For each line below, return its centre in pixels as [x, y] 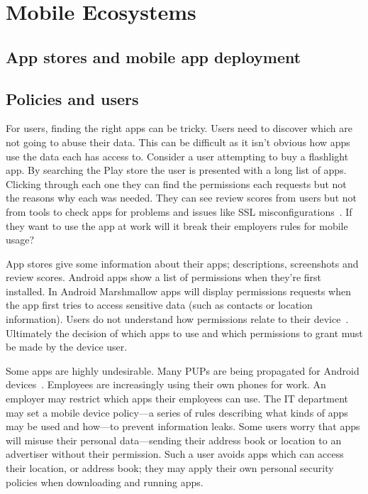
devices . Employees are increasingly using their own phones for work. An [166, 384]
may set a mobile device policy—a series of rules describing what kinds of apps [177, 412]
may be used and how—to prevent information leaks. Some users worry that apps [183, 426]
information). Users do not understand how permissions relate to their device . [177, 319]
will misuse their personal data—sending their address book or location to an [174, 440]
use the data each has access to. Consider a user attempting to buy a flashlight [177, 156]
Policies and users [72, 98]
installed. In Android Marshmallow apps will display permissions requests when [178, 291]
